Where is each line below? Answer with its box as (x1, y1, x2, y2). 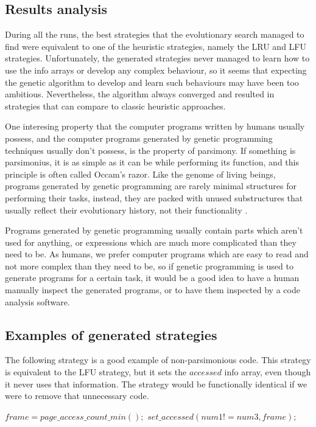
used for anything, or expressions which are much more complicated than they (5, 235, 297, 248)
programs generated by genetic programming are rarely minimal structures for (5, 179, 297, 192)
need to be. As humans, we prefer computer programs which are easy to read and (5, 248, 309, 260)
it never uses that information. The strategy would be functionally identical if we (5, 377, 307, 390)
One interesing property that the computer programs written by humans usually (5, 120, 305, 133)
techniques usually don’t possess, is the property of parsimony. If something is (5, 144, 296, 156)
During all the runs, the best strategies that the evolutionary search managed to (5, 28, 304, 41)
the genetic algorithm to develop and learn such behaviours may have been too (5, 75, 299, 88)
